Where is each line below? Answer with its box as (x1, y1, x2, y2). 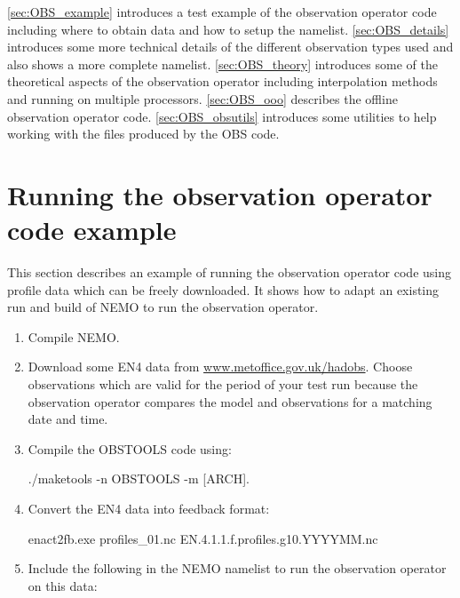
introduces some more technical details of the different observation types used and (7, 37, 454, 56)
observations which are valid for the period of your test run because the (28, 375, 418, 394)
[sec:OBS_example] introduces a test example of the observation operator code (7, 3, 437, 20)
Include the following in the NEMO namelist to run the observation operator (28, 559, 447, 578)
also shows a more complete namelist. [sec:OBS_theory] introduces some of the (7, 54, 438, 73)
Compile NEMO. (28, 327, 120, 346)
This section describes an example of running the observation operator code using (7, 263, 451, 282)
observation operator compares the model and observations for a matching (28, 392, 432, 411)
